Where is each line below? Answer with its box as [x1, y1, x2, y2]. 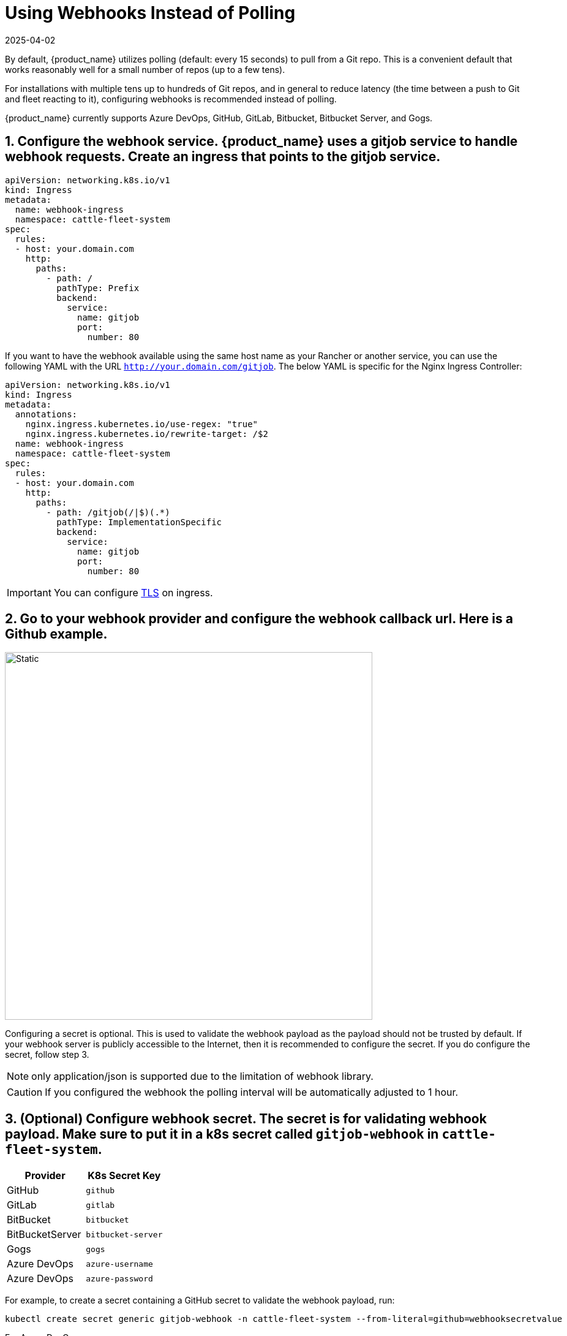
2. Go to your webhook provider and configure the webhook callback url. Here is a [5, 611, 513, 627]
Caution [7, 1086, 43, 1099]
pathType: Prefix [56, 283, 140, 293]
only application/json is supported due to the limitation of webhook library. [31, 1070, 374, 1083]
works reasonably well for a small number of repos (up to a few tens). [5, 64, 285, 75]
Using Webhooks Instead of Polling [5, 2, 296, 23]
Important [7, 586, 51, 599]
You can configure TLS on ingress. [53, 586, 213, 599]
